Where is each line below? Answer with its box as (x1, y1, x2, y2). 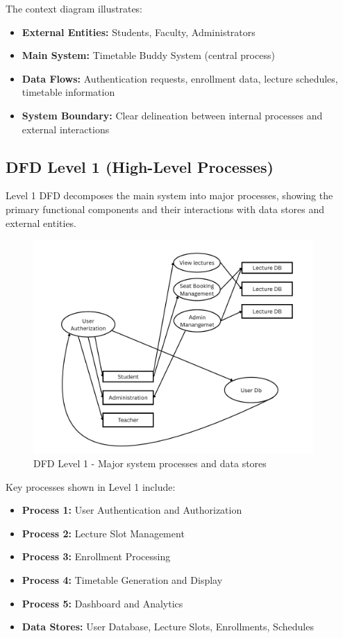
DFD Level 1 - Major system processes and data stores (33, 455, 267, 470)
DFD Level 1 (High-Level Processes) (6, 156, 274, 177)
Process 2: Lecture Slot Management (22, 526, 185, 540)
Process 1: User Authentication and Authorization (22, 503, 242, 517)
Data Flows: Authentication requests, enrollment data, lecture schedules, (22, 71, 338, 85)
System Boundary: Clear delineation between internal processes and (22, 108, 323, 122)
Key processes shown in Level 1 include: (6, 479, 176, 494)
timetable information (22, 85, 115, 99)
